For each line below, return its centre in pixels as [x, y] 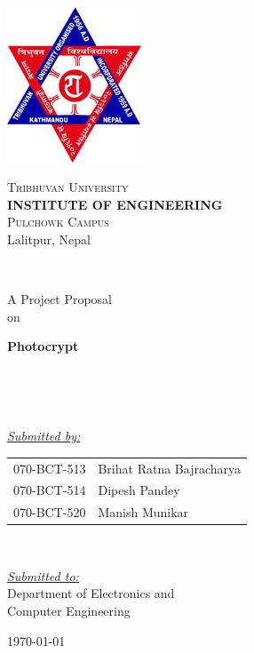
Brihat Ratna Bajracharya [170, 468]
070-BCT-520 [50, 512]
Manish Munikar [143, 512]
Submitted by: [44, 436]
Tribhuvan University [68, 187]
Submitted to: [43, 575]
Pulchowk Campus [58, 222]
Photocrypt [43, 346]
